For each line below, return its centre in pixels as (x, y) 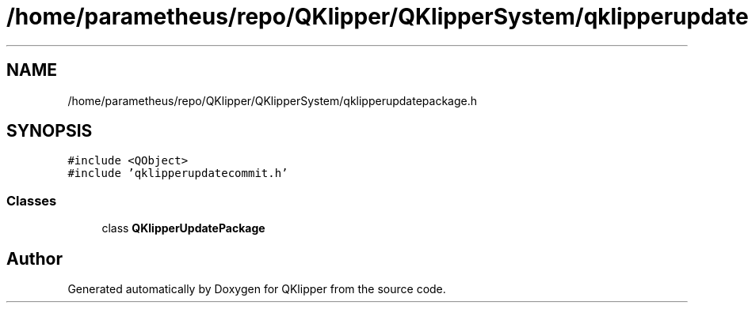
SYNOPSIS (50, 131)
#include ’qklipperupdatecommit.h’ (178, 173)
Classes (32, 200)
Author (34, 258)
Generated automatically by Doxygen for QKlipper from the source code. (257, 289)
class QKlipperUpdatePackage (183, 228)
